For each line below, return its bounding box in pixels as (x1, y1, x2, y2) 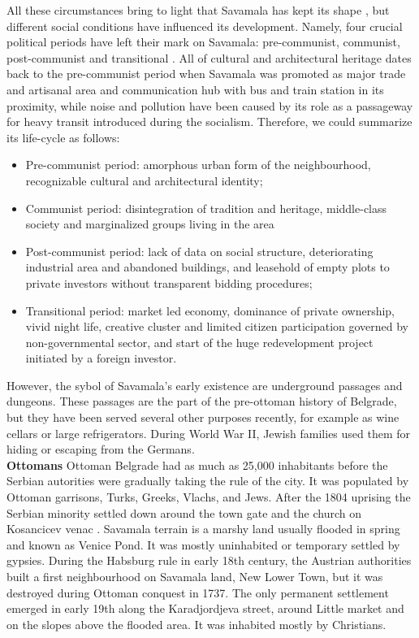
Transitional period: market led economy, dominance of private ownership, (25, 302, 395, 319)
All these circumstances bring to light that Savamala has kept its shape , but (6, 2, 390, 18)
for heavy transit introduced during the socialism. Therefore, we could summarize (6, 113, 413, 130)
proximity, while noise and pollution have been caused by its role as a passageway (6, 97, 413, 114)
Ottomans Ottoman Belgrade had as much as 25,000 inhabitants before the (6, 456, 388, 473)
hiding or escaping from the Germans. (6, 441, 195, 458)
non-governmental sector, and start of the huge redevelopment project (25, 333, 374, 350)
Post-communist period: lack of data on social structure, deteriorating (25, 242, 374, 259)
